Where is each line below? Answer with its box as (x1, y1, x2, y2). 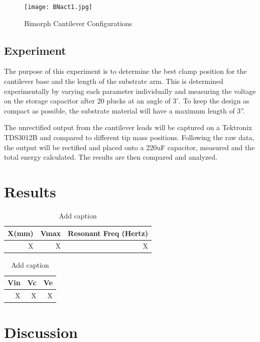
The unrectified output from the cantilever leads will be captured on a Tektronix (4, 122, 252, 133)
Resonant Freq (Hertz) (68, 227, 149, 238)
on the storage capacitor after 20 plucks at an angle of (4, 95, 171, 106)
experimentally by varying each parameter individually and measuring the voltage (4, 85, 256, 96)
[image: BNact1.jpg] (24, 4, 93, 11)
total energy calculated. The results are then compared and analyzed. (4, 152, 217, 162)
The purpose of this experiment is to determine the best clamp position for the (4, 66, 247, 76)
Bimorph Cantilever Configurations (24, 18, 133, 28)
